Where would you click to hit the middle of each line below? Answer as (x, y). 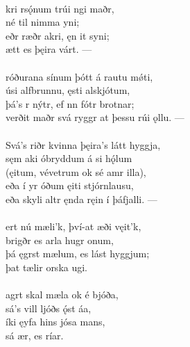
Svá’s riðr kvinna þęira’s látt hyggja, (83, 144)
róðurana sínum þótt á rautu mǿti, (79, 76)
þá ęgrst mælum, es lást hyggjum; (78, 253)
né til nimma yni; (43, 22)
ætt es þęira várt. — (49, 49)
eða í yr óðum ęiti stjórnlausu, (70, 185)
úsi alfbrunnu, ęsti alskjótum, (68, 90)
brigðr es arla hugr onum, (60, 240)
